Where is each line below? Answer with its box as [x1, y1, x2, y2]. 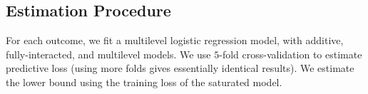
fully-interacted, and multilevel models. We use [6, 46, 211, 61]
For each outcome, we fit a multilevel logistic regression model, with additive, [6, 33, 344, 48]
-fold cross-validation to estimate [219, 46, 362, 61]
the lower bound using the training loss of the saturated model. [6, 74, 282, 89]
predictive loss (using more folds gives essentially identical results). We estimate [6, 61, 354, 75]
